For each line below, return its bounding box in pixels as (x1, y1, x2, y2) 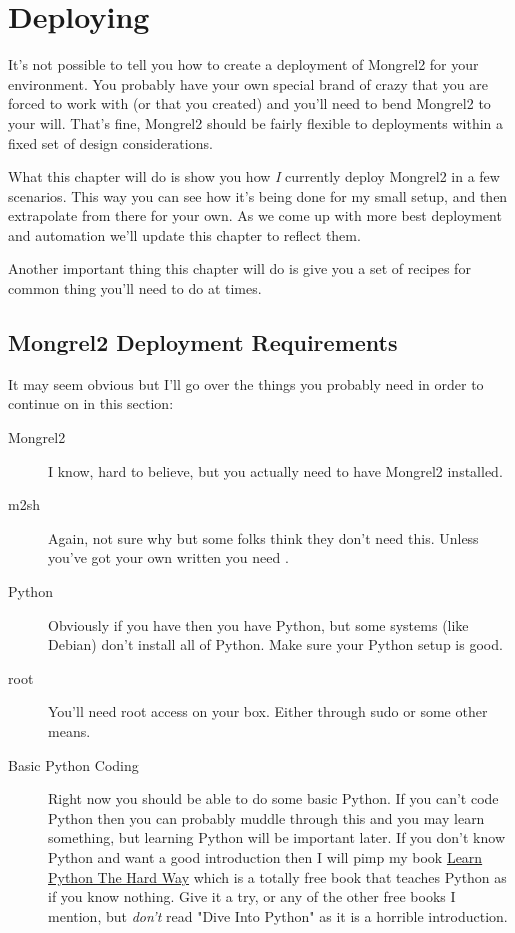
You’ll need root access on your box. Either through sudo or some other (48, 701, 488, 722)
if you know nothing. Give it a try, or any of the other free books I (48, 886, 456, 907)
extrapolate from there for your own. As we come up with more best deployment (8, 205, 502, 226)
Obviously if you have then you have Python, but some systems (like (48, 614, 469, 635)
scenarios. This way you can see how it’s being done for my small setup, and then (8, 185, 508, 206)
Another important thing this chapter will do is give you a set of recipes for (8, 258, 471, 279)
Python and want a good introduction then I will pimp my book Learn (48, 846, 483, 867)
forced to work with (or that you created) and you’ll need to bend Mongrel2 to (8, 93, 491, 114)
